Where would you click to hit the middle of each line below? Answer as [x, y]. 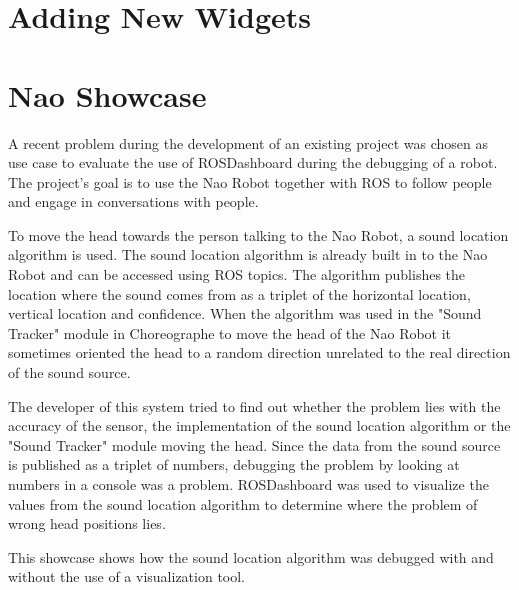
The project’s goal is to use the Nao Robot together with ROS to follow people [250, 181]
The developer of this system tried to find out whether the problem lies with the [254, 405]
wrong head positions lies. [87, 523]
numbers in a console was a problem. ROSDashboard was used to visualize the [248, 484]
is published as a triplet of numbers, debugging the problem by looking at [234, 464]
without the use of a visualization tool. [127, 576]
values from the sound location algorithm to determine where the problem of [243, 503]
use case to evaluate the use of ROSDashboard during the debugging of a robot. [253, 162]
